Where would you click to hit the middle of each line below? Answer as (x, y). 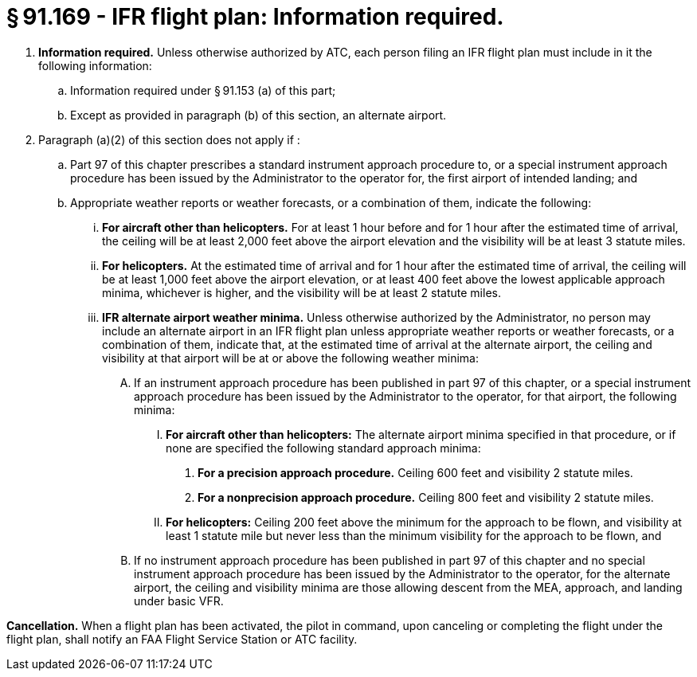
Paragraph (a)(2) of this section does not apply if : (169, 139)
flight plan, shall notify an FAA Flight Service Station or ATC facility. (182, 639)
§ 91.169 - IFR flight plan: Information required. (255, 17)
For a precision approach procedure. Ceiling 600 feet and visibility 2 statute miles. (415, 472)
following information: (95, 65)
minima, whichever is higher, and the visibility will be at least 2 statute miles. (302, 292)
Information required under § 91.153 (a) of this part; (203, 90)
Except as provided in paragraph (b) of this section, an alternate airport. (258, 115)
